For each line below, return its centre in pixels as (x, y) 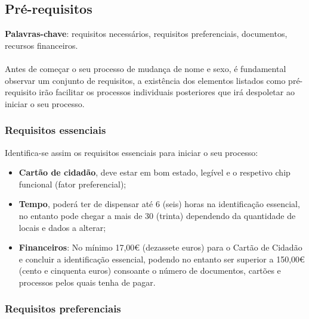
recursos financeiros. (41, 45)
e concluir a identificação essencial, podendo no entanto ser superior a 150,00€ (162, 259)
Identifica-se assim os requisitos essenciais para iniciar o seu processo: (132, 152)
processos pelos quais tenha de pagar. (87, 282)
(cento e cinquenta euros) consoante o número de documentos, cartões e (150, 270)
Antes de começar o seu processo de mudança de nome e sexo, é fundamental (146, 68)
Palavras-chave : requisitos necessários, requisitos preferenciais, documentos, (146, 34)
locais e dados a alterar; (62, 227)
